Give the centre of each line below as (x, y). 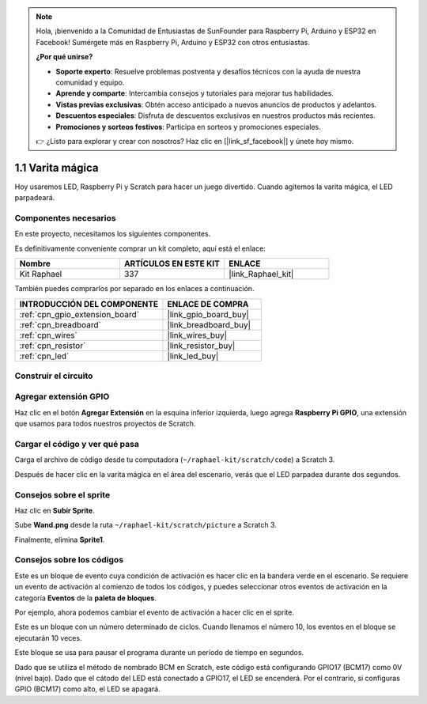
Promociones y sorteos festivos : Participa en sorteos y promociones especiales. (189, 127)
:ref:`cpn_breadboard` (60, 324)
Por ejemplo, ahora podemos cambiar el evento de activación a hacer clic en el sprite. (154, 612)
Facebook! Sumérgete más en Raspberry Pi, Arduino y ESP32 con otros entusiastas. (173, 42)
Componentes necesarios (65, 218)
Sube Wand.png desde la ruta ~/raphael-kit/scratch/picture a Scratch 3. (145, 525)
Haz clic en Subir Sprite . (55, 510)
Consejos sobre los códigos (69, 560)
